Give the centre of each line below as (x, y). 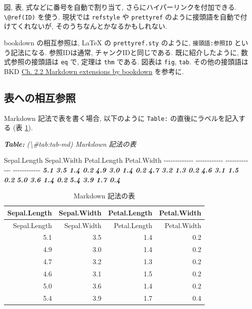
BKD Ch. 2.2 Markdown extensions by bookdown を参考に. (94, 71)
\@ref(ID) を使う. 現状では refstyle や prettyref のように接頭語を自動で (122, 16)
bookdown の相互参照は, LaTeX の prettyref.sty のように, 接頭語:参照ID (118, 42)
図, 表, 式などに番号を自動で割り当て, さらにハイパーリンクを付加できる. (120, 7)
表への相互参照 (40, 97)
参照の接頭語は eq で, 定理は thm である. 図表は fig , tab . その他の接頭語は (129, 62)
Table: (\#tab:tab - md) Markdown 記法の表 (70, 144)
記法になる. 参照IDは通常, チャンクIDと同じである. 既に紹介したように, (125, 52)
